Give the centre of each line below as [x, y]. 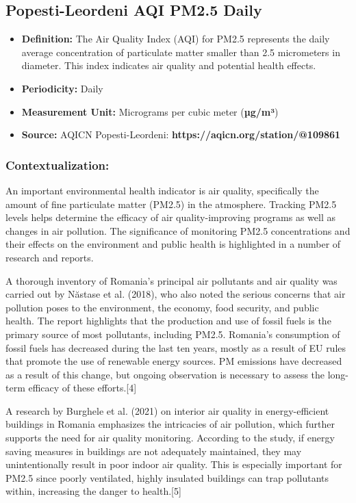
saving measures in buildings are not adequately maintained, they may [154, 451]
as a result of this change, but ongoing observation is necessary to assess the [165, 374]
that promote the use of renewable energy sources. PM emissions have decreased [174, 361]
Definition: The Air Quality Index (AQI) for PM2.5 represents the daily [176, 39]
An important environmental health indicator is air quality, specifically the [162, 190]
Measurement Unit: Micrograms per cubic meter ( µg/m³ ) [150, 111]
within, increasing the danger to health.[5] [93, 491]
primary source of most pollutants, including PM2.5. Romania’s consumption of [173, 334]
